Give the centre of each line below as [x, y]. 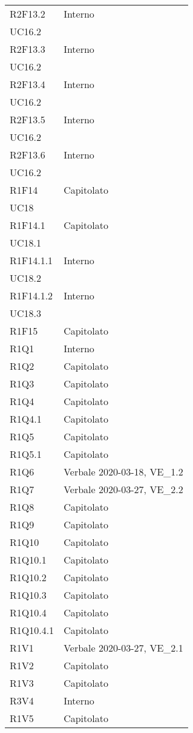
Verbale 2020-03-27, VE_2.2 [123, 489]
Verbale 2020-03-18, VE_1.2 [123, 472]
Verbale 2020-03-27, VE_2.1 [123, 648]
